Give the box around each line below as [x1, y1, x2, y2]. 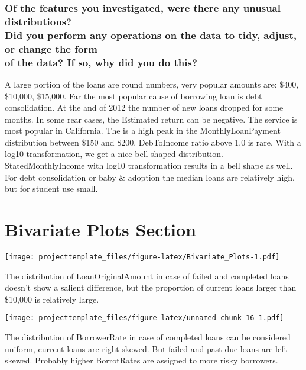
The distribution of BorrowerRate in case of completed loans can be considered [5, 331, 291, 343]
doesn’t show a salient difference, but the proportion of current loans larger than [5, 281, 297, 294]
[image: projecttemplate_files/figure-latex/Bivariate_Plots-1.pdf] [5, 252, 280, 261]
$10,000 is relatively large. [5, 292, 99, 305]
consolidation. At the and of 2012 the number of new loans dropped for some [5, 101, 284, 114]
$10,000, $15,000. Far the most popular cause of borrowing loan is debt [5, 89, 262, 102]
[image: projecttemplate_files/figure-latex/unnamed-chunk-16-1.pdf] [5, 314, 284, 323]
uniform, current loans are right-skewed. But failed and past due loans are [5, 342, 273, 355]
